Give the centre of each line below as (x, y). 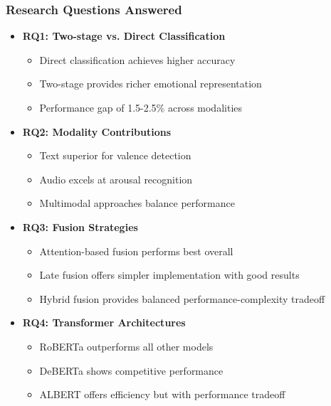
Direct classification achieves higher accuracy (137, 59)
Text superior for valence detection (115, 155)
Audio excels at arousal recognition (116, 179)
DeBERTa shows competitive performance (131, 370)
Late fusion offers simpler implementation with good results (169, 275)
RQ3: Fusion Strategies (80, 226)
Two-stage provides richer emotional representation (151, 84)
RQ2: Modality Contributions (97, 131)
